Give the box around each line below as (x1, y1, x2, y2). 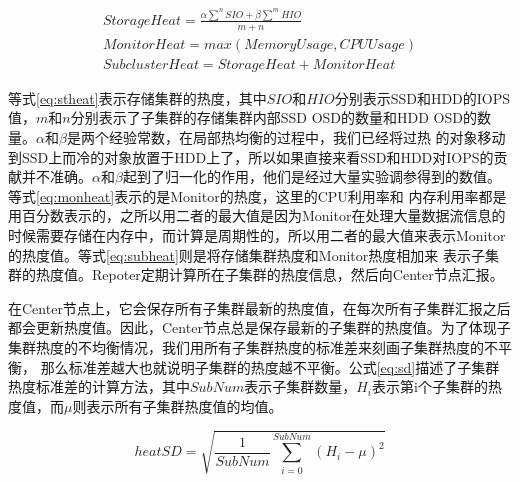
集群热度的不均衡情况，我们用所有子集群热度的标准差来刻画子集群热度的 (8, 336, 484, 357)
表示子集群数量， (244, 376, 357, 397)
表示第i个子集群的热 (372, 376, 502, 397)
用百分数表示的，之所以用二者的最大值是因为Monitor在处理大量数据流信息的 (8, 205, 506, 226)
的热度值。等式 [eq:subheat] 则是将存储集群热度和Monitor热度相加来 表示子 (8, 244, 485, 265)
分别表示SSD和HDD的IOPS (334, 87, 511, 108)
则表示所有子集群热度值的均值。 (72, 395, 283, 416)
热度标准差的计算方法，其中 (8, 376, 190, 397)
